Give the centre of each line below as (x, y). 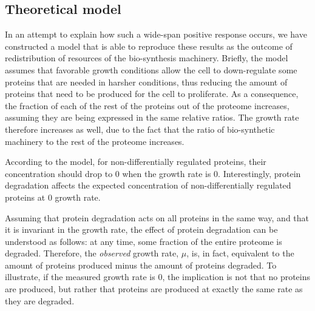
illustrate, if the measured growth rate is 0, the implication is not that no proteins (158, 277)
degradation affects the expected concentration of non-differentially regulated (148, 185)
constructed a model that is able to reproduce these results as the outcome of (149, 46)
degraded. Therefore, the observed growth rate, (92, 253)
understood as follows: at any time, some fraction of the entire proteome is (144, 241)
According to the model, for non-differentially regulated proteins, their (136, 162)
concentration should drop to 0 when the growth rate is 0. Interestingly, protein (153, 173)
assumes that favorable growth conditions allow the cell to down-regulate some (151, 69)
